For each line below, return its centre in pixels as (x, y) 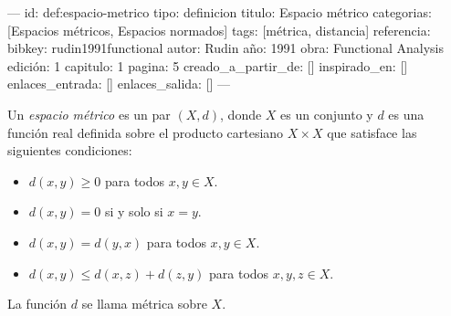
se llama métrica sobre (144, 304)
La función (37, 304)
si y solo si (134, 211)
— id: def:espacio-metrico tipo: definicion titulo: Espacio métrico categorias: (220, 12)
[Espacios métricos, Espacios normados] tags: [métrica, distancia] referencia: (219, 30)
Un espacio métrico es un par (89, 114)
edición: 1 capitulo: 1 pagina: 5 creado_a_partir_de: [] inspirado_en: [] (208, 65)
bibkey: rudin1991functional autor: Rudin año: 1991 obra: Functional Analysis (225, 48)
